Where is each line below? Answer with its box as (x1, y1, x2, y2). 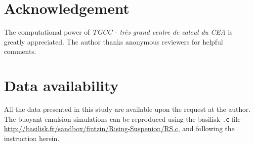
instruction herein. (4, 133, 60, 143)
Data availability (4, 75, 119, 96)
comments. (4, 46, 37, 56)
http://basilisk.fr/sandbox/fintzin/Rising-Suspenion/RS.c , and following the (4, 123, 235, 134)
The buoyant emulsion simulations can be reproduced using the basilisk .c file (4, 113, 241, 124)
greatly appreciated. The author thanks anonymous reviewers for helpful (4, 36, 223, 47)
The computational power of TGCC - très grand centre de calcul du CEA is (4, 27, 233, 37)
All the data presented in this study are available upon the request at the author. (4, 104, 251, 114)
